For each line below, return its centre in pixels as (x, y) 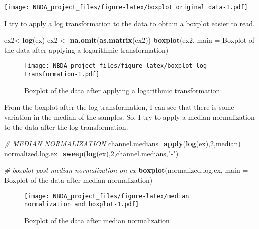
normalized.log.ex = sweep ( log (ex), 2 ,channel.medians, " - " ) (91, 153)
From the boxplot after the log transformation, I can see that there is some (119, 107)
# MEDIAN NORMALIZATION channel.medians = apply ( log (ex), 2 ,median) (122, 144)
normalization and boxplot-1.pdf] (82, 205)
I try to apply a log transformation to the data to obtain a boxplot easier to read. (129, 23)
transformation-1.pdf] (62, 74)
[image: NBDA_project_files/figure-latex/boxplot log (116, 66)
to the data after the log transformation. (66, 127)
